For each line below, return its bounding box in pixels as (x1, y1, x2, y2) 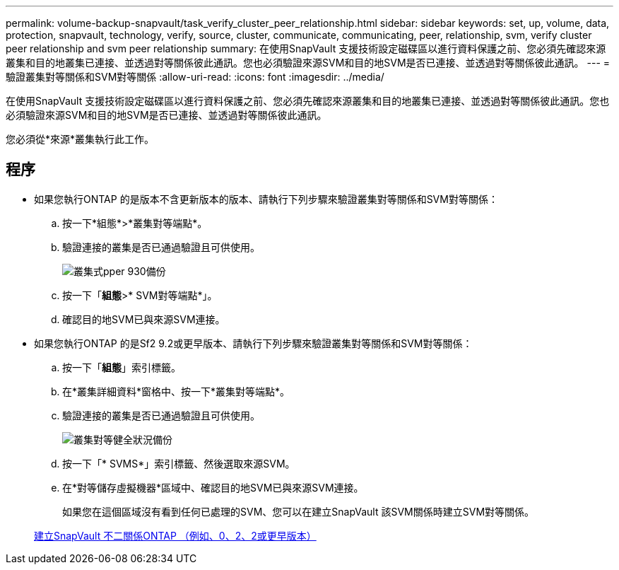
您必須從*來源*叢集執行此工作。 (6, 133, 155, 145)
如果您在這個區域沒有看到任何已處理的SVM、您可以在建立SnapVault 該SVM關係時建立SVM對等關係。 (62, 505, 535, 518)
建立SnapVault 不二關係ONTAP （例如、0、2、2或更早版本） (34, 529, 317, 542)
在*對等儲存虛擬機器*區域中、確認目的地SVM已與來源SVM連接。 (62, 481, 364, 494)
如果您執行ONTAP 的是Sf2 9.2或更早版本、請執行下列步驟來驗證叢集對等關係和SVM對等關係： (34, 337, 473, 349)
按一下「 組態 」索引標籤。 (62, 361, 181, 373)
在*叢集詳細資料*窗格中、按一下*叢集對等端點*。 (62, 385, 290, 397)
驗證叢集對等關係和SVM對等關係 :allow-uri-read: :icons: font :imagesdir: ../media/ (6, 71, 384, 83)
